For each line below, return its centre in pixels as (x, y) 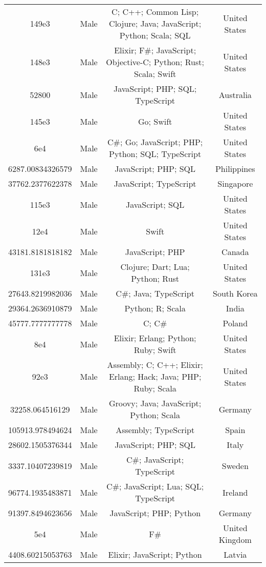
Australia (235, 94)
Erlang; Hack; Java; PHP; (155, 376)
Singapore (235, 183)
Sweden (235, 465)
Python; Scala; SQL (155, 35)
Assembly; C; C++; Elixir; (155, 365)
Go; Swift (155, 121)
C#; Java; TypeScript (155, 293)
